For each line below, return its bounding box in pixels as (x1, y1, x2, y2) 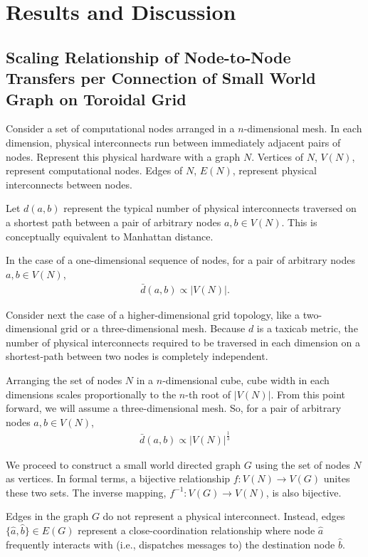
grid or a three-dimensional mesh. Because (61, 321, 246, 336)
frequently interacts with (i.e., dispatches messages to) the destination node (6, 536, 335, 551)
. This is (281, 214, 317, 229)
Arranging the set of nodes (6, 372, 122, 387)
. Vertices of (251, 149, 304, 164)
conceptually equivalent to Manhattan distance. (6, 228, 214, 243)
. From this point (270, 386, 345, 401)
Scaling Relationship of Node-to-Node (6, 46, 291, 68)
